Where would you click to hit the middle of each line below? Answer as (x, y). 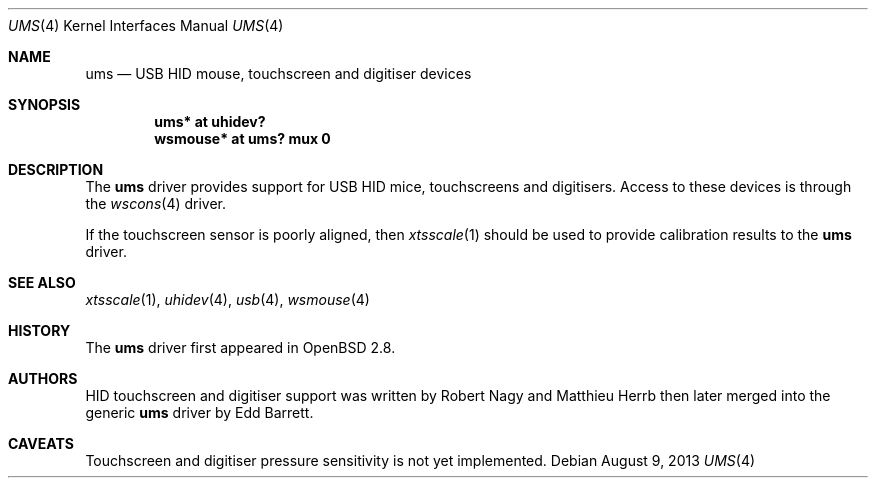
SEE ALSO (42, 282)
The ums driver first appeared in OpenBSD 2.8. (240, 347)
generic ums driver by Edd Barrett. (199, 412)
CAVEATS (41, 443)
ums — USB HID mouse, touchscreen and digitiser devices (278, 73)
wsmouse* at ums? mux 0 (242, 138)
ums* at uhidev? (210, 121)
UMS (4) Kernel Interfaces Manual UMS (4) (146, 25)
